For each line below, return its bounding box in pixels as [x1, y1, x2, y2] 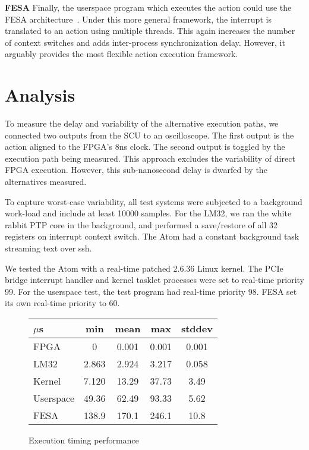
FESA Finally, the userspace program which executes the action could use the [5, 1, 292, 13]
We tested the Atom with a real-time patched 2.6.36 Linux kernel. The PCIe [5, 262, 283, 274]
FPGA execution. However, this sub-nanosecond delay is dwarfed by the [5, 163, 267, 176]
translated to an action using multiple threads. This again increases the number [5, 24, 295, 37]
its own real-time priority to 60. [5, 297, 120, 309]
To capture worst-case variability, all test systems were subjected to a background [5, 195, 302, 207]
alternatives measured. [5, 175, 87, 188]
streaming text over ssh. [5, 242, 92, 254]
